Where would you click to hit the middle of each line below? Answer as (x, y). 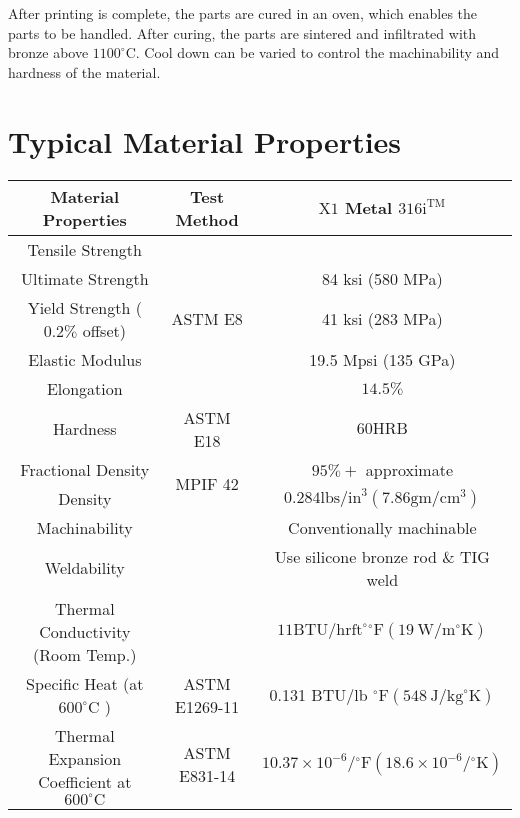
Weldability (84, 567)
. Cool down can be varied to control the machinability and (317, 52)
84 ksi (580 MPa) (382, 278)
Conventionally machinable (382, 527)
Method (207, 219)
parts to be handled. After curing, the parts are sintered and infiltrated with (242, 32)
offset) (104, 330)
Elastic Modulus (85, 359)
